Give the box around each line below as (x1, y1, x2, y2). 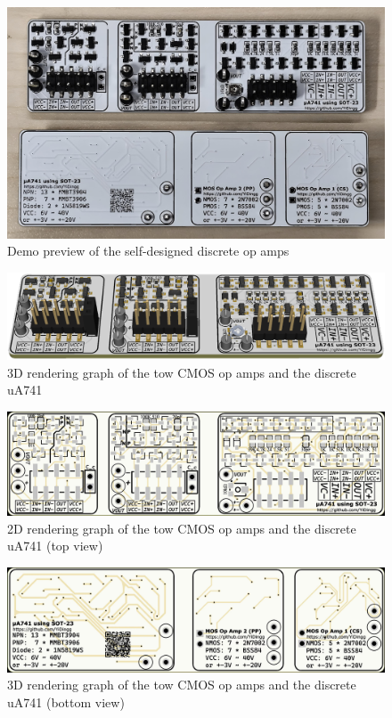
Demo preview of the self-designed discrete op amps (7, 241, 290, 260)
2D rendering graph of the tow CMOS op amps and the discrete (7, 518, 356, 537)
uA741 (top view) (7, 536, 103, 555)
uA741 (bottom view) (7, 692, 125, 711)
